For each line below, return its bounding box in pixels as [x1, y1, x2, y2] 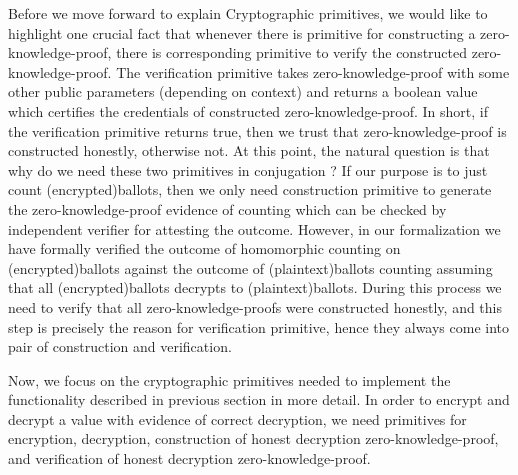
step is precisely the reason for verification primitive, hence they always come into [8, 316, 510, 337]
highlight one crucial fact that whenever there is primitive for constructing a [8, 22, 476, 43]
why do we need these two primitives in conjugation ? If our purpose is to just [8, 159, 488, 180]
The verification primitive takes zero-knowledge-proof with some [116, 61, 510, 82]
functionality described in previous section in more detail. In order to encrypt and [8, 389, 510, 410]
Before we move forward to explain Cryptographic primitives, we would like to [8, 3, 488, 23]
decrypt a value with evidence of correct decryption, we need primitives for [8, 408, 467, 429]
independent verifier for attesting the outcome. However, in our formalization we [8, 218, 501, 239]
